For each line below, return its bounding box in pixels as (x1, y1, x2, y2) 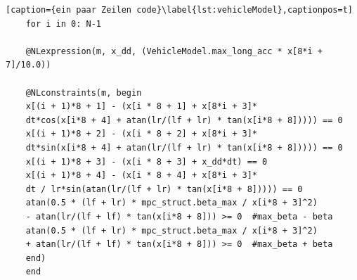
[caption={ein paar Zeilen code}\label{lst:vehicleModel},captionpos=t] (6, 5, 353, 15)
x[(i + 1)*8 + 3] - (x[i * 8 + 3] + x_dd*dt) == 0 (25, 156, 268, 167)
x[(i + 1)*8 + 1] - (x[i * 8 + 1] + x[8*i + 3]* (25, 101, 257, 112)
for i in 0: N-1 (25, 18, 102, 29)
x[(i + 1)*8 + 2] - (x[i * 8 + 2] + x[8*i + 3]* (25, 129, 257, 139)
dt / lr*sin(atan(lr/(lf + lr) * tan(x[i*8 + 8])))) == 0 (25, 184, 303, 194)
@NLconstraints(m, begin (25, 87, 142, 98)
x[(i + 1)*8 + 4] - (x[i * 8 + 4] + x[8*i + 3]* (25, 170, 257, 181)
